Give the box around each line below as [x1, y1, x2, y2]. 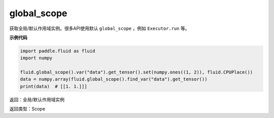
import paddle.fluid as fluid [20, 48, 95, 54]
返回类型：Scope [9, 106, 46, 112]
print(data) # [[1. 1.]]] [20, 84, 87, 89]
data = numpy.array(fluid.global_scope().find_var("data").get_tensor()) [20, 76, 208, 82]
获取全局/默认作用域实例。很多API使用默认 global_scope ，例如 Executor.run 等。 [9, 25, 190, 31]
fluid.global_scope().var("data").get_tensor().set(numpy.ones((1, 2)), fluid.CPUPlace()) [20, 69, 253, 75]
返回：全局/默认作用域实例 [9, 96, 65, 102]
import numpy [20, 55, 53, 61]
